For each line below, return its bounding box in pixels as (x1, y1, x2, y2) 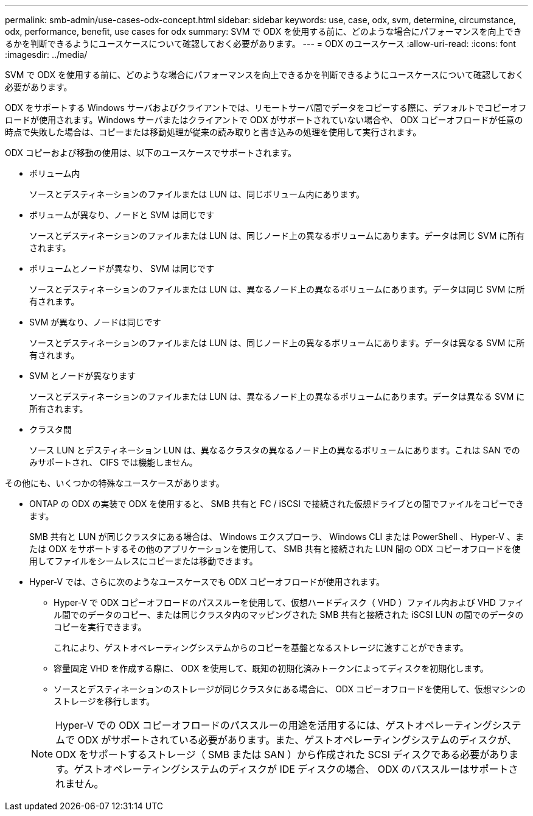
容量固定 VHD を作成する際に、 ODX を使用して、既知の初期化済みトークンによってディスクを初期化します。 (54, 663, 489, 673)
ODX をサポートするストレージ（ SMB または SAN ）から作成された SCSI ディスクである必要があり (55, 748, 509, 761)
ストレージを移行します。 (54, 696, 155, 706)
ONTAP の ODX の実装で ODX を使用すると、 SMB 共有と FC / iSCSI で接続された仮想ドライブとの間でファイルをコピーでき (29, 498, 524, 509)
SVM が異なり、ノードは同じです (29, 317, 161, 327)
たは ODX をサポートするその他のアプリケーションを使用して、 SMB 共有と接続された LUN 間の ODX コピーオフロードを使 (29, 544, 521, 554)
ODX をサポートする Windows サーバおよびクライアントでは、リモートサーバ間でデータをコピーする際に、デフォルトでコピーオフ (5, 102, 527, 113)
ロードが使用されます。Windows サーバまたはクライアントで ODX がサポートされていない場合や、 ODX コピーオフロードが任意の (5, 115, 523, 125)
